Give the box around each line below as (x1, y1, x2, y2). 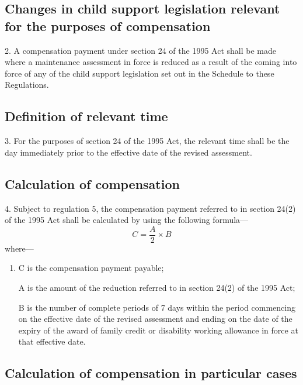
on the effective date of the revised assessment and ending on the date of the (18, 312, 292, 325)
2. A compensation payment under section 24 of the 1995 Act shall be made (5, 44, 276, 56)
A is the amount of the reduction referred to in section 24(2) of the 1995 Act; (18, 281, 295, 293)
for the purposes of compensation (5, 16, 211, 35)
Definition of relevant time (5, 107, 168, 125)
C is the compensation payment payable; (18, 262, 164, 274)
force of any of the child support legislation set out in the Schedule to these (5, 67, 274, 79)
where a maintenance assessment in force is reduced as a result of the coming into (5, 56, 297, 68)
